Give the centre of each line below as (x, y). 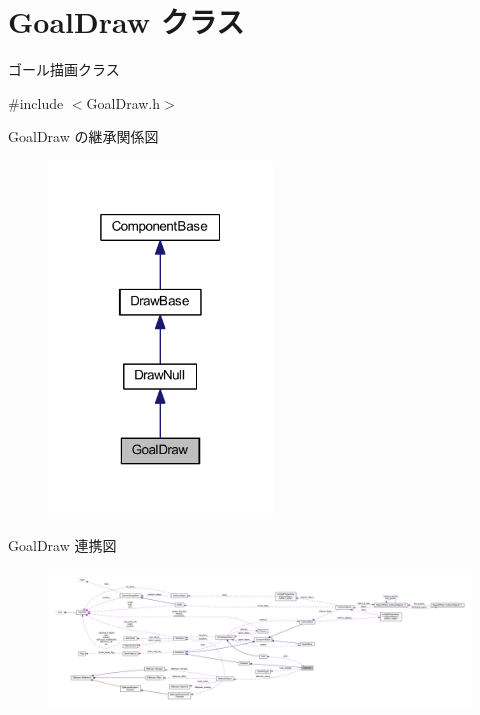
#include (36, 102)
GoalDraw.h (123, 102)
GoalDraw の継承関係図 (83, 136)
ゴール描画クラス (64, 69)
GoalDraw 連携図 (62, 545)
